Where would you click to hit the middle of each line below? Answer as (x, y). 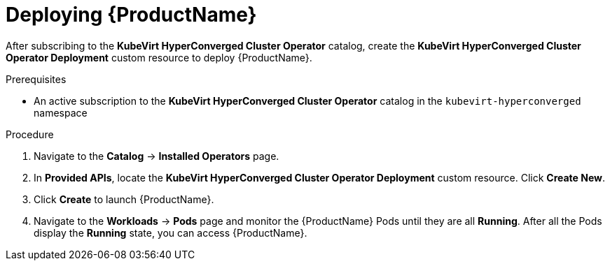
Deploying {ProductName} (131, 15)
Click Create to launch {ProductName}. (124, 199)
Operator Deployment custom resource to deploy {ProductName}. (159, 57)
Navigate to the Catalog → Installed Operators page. (157, 156)
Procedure (30, 134)
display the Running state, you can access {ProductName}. (171, 232)
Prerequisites (36, 79)
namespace (61, 112)
